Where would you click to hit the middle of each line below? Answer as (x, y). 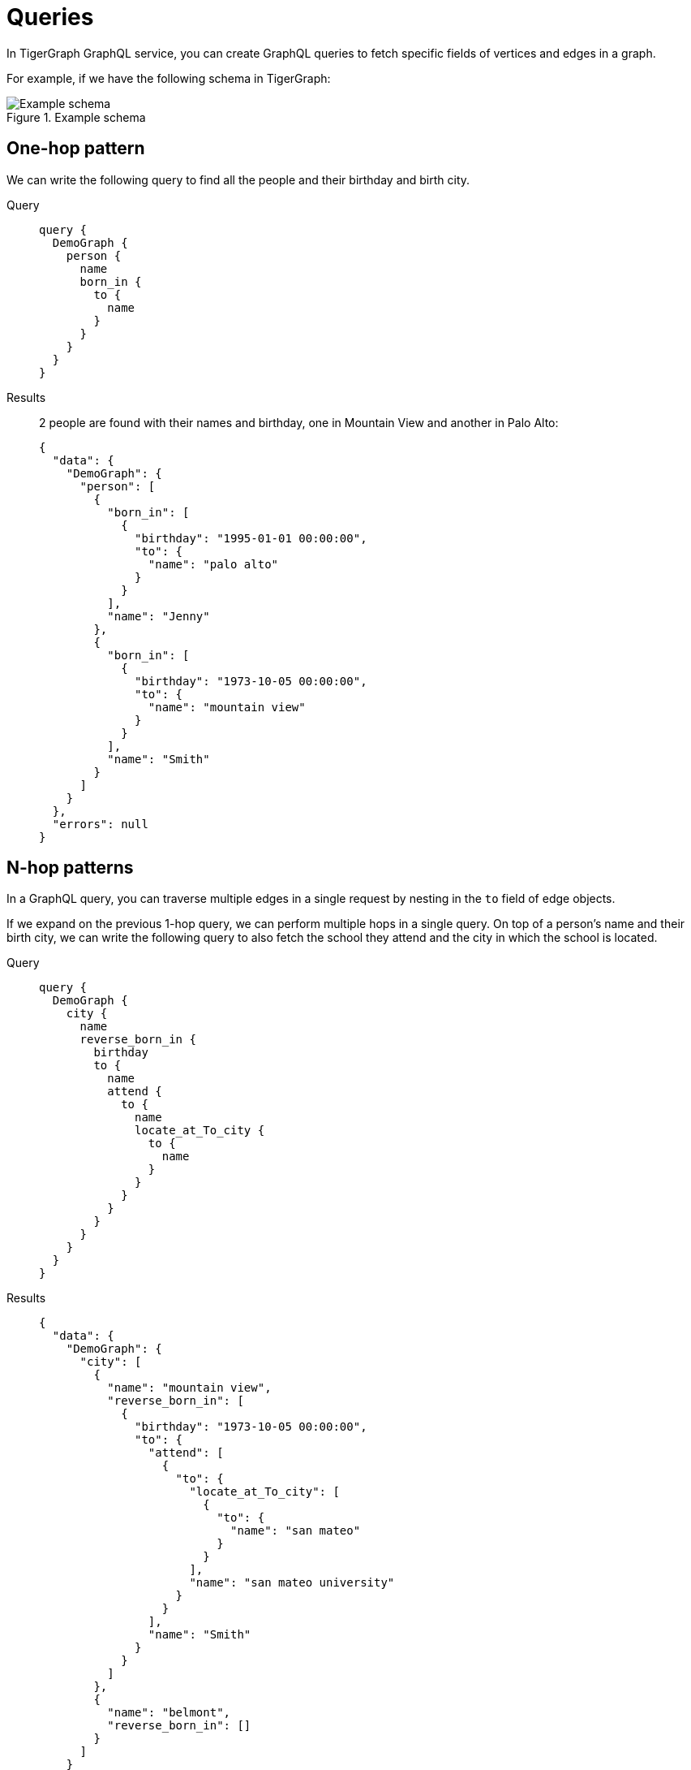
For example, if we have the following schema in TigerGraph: (169, 78)
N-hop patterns (70, 868)
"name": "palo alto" (213, 564)
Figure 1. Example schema (76, 117)
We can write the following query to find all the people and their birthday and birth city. (238, 179)
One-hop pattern (76, 149)
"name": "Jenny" (159, 616)
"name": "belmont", (169, 1713)
